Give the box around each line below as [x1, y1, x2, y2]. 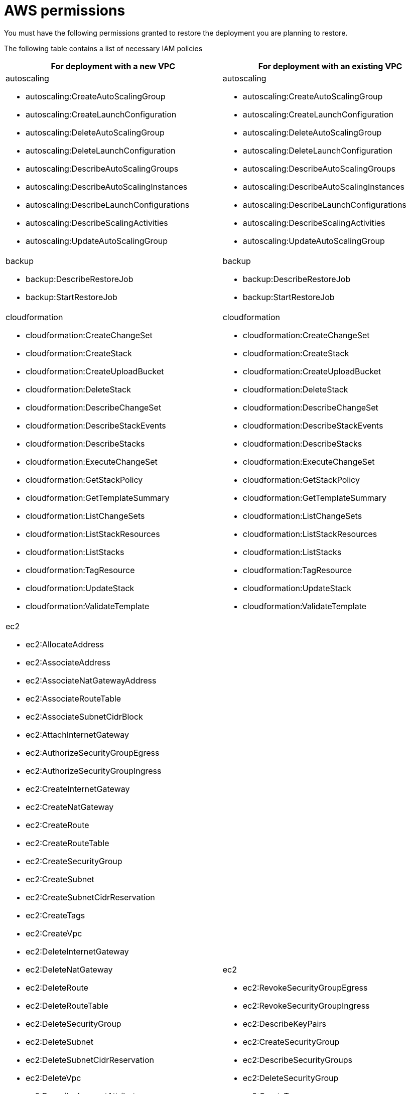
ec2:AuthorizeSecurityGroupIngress [26, 765, 162, 776]
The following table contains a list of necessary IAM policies [4, 44, 203, 53]
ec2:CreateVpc [26, 928, 82, 938]
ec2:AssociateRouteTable [26, 693, 121, 704]
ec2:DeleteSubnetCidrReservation [26, 1054, 154, 1065]
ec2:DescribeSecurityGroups [242, 1054, 352, 1065]
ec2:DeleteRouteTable [26, 1000, 108, 1011]
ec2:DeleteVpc [26, 1072, 81, 1083]
